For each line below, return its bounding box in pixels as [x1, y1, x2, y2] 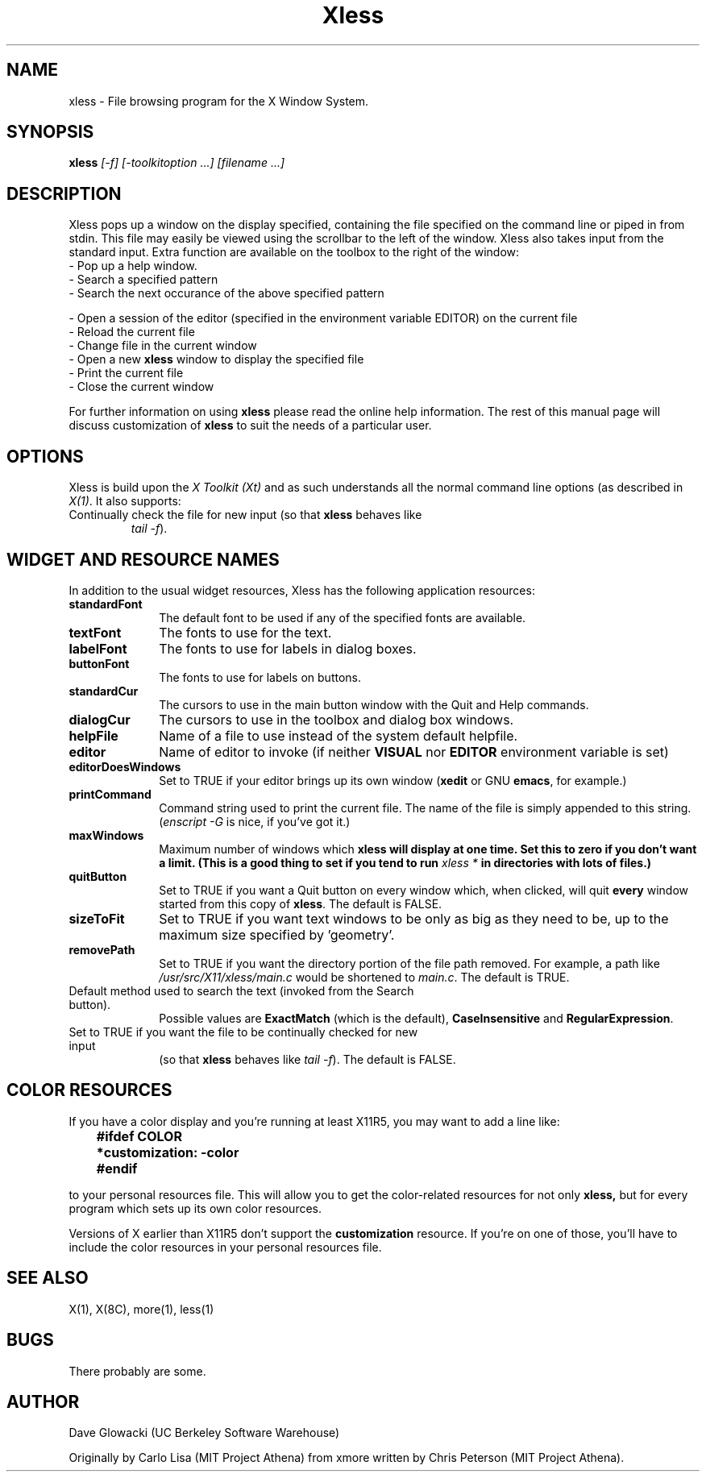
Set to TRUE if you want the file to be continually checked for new [69, 1024, 418, 1039]
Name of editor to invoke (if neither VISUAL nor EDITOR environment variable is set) [159, 743, 669, 760]
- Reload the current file [69, 325, 195, 339]
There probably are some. [69, 1364, 206, 1378]
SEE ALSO [6, 1268, 89, 1289]
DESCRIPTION [6, 183, 122, 204]
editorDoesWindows [69, 759, 181, 774]
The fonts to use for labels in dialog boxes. [159, 640, 417, 657]
